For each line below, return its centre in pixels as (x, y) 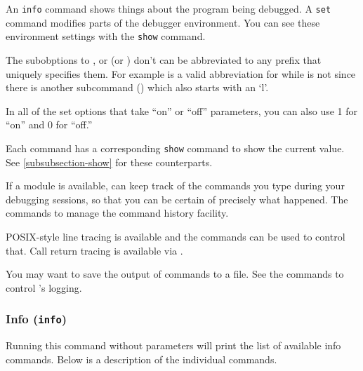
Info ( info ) (37, 319)
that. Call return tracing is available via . (94, 250)
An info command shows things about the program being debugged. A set (169, 8)
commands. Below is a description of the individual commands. (141, 359)
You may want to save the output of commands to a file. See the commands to (175, 274)
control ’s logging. (44, 287)
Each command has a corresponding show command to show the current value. (175, 148)
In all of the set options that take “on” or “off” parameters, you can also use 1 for (181, 110)
